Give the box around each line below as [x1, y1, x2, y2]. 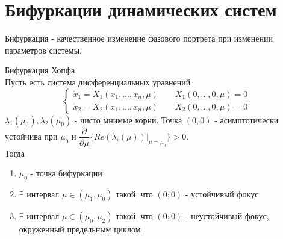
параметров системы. [5, 43, 82, 56]
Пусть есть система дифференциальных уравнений [5, 75, 191, 88]
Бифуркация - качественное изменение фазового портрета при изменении [5, 32, 273, 45]
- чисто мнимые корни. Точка [74, 113, 182, 126]
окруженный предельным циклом [19, 222, 141, 235]
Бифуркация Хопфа [5, 64, 75, 76]
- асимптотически [214, 113, 279, 126]
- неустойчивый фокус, [185, 209, 269, 222]
